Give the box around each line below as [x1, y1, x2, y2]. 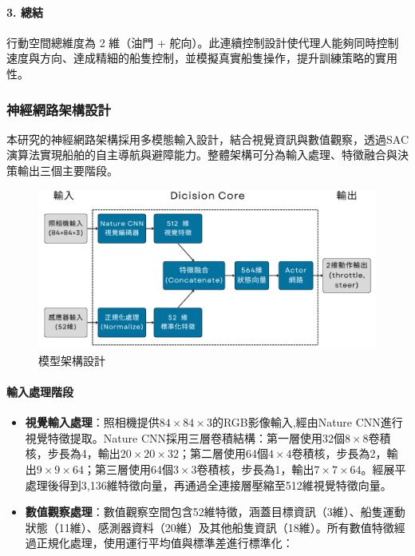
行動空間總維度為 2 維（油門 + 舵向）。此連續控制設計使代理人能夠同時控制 [6, 34, 399, 50]
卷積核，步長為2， [291, 445, 387, 462]
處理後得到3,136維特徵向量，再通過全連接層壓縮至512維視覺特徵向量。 [25, 476, 392, 493]
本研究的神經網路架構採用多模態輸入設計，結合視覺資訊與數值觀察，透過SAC [6, 130, 409, 147]
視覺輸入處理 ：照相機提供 [25, 414, 160, 431]
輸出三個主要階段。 [17, 161, 118, 178]
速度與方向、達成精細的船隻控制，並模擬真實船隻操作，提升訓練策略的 [6, 50, 375, 66]
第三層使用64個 [94, 460, 173, 477]
